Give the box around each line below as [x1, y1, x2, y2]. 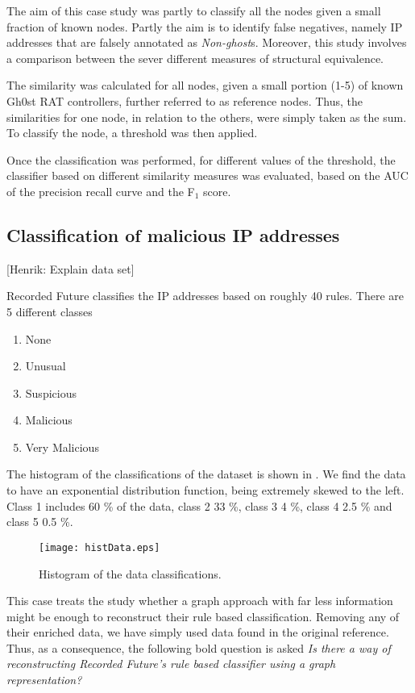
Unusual [25, 357, 66, 374]
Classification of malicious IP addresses [6, 222, 340, 247]
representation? [6, 671, 82, 688]
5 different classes [6, 303, 93, 319]
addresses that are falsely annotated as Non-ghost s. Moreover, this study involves [6, 34, 407, 51]
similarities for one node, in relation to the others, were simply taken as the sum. [6, 108, 407, 125]
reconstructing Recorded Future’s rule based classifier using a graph [6, 655, 336, 672]
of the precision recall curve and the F [6, 182, 195, 199]
